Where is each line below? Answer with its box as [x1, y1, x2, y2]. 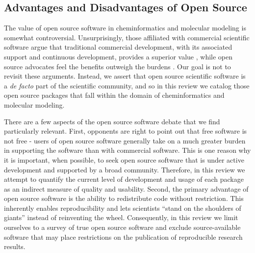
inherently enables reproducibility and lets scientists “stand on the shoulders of [4, 202, 241, 213]
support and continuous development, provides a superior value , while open [4, 51, 233, 61]
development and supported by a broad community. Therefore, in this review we [4, 164, 245, 174]
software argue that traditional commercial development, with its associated [4, 42, 232, 52]
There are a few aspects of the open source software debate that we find [4, 116, 220, 126]
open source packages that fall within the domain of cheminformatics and [4, 90, 225, 100]
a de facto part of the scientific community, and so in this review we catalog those [4, 80, 250, 90]
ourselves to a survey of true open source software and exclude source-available [4, 222, 241, 232]
